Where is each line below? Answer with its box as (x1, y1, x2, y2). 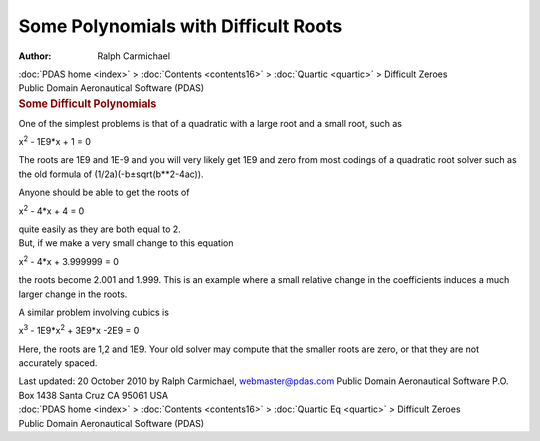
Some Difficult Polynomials (18, 96, 157, 110)
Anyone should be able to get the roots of (18, 186, 190, 199)
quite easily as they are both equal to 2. (18, 223, 182, 235)
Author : (18, 50, 52, 62)
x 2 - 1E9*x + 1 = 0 (18, 134, 92, 147)
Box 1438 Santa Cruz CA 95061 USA (18, 389, 169, 401)
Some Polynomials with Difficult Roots (18, 15, 343, 37)
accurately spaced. (18, 357, 98, 369)
